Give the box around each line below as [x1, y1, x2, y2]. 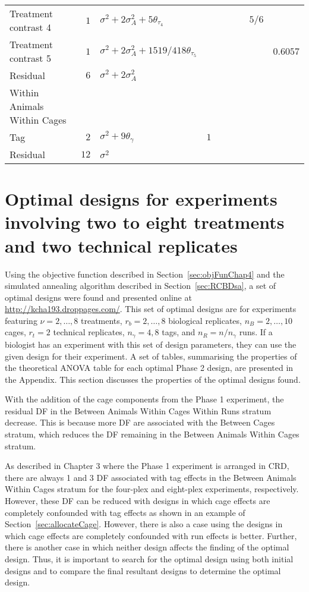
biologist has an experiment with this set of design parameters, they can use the [5, 338, 297, 350]
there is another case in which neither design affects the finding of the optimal [5, 541, 289, 553]
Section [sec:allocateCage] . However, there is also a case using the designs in [5, 518, 283, 530]
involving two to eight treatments [5, 210, 285, 234]
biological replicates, [168, 314, 242, 326]
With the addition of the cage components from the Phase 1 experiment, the [5, 393, 284, 405]
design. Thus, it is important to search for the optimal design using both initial [5, 553, 294, 565]
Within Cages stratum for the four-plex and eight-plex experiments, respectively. [5, 483, 299, 495]
